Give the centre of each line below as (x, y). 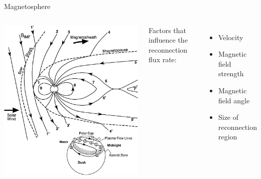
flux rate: (163, 59)
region (228, 137)
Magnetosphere (27, 6)
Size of (228, 117)
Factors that (168, 30)
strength (231, 73)
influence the (168, 40)
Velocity (231, 37)
